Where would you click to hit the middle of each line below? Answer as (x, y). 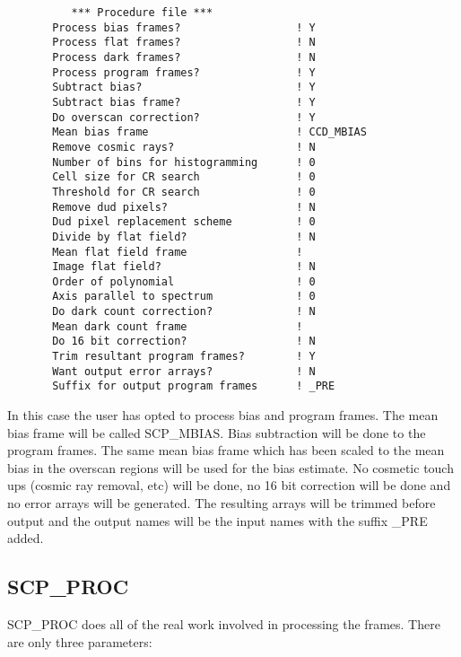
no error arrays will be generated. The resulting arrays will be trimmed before (222, 503)
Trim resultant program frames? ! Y (184, 357)
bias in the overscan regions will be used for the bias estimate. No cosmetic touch (230, 467)
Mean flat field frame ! (178, 252)
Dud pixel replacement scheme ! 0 (184, 222)
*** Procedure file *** (142, 13)
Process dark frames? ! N (184, 57)
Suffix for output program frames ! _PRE (194, 386)
